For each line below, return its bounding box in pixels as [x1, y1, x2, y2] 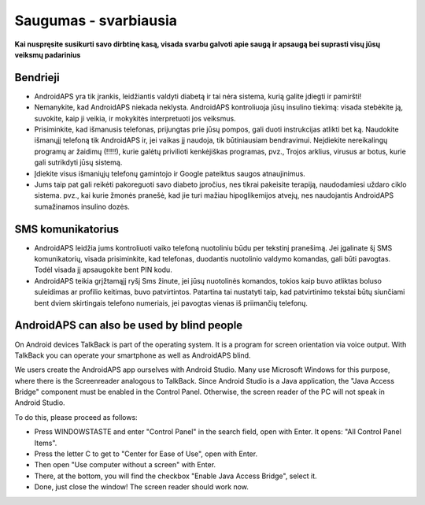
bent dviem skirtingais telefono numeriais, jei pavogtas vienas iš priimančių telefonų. [34, 298, 309, 307]
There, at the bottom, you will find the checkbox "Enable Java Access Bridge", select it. [34, 471, 317, 481]
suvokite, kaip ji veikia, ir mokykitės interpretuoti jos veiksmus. [34, 113, 236, 123]
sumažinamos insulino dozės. [34, 202, 130, 211]
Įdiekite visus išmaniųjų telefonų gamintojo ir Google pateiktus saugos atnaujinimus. [34, 169, 306, 178]
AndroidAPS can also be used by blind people [14, 319, 243, 332]
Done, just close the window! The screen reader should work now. [34, 482, 249, 492]
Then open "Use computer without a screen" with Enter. [34, 460, 216, 470]
